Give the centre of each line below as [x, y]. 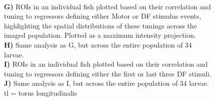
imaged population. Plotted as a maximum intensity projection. [100, 35]
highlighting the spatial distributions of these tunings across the [101, 25]
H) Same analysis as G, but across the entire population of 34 [98, 44]
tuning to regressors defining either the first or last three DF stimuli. [108, 73]
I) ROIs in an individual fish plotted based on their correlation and [106, 64]
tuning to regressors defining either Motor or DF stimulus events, [103, 16]
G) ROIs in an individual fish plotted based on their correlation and [107, 6]
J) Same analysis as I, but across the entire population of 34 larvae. [107, 83]
